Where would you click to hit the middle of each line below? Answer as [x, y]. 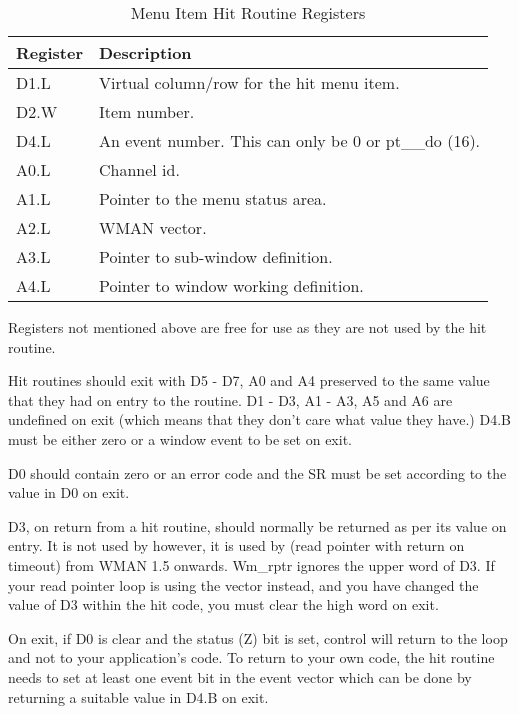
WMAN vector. [152, 227]
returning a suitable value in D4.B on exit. [138, 696]
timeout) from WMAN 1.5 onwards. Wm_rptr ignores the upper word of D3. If [251, 564]
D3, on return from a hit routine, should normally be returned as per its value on [257, 525]
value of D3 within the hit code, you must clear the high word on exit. [223, 604]
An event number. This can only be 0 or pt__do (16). [289, 140]
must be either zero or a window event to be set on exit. [180, 438]
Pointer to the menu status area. [212, 198]
